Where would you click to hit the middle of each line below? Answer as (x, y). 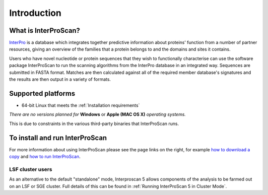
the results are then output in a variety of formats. (60, 79)
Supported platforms (42, 94)
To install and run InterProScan (58, 138)
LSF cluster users (31, 169)
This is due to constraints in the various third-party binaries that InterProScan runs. (94, 124)
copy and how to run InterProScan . (45, 157)
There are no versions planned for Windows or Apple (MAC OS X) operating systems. (98, 115)
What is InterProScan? (45, 31)
